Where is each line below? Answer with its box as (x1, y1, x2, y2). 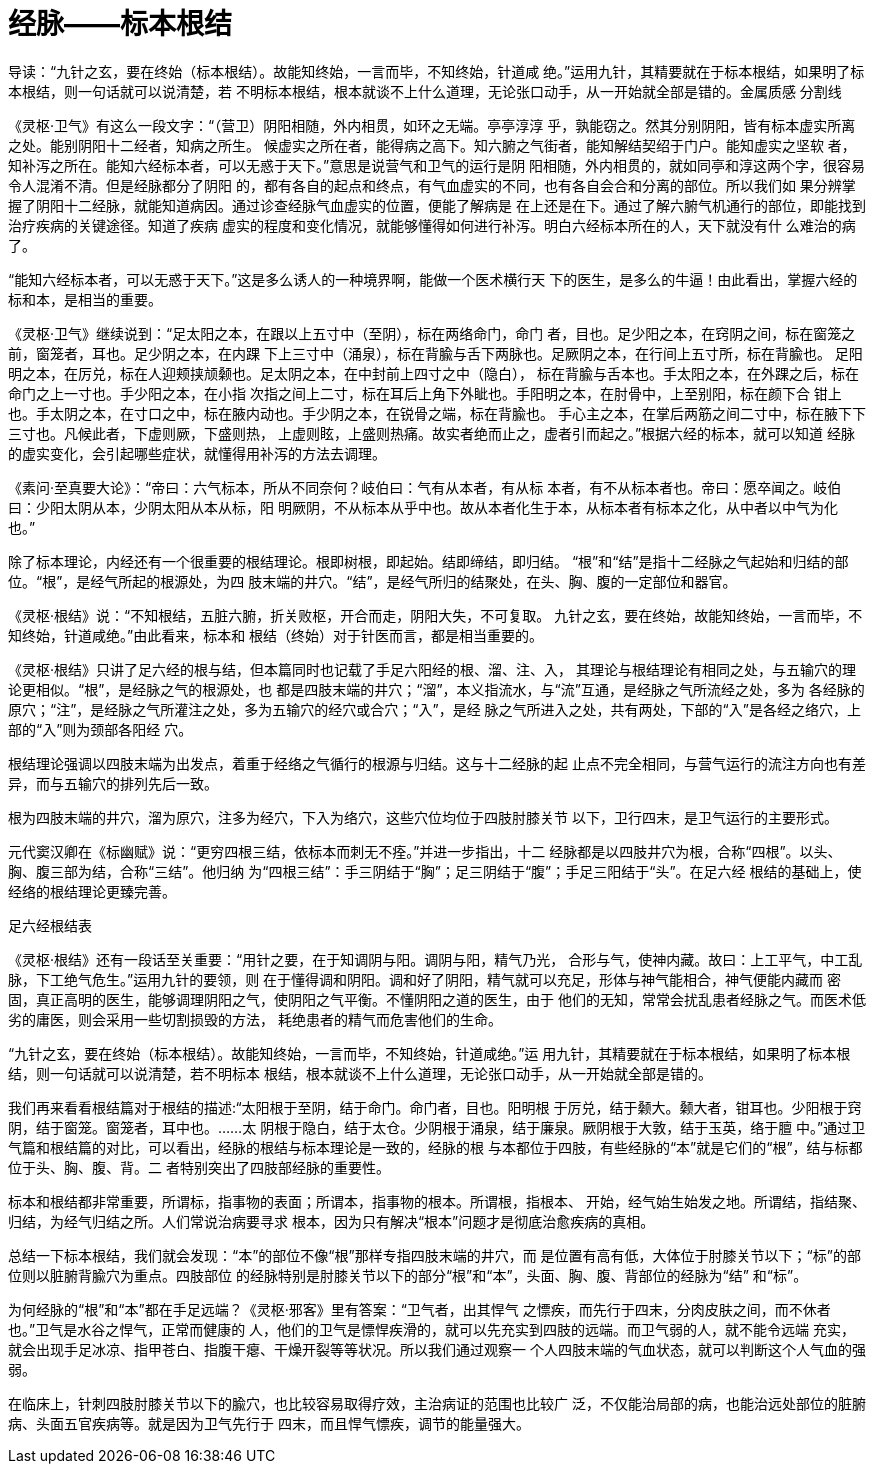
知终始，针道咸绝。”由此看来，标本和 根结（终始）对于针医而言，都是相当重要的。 (8, 626, 544, 644)
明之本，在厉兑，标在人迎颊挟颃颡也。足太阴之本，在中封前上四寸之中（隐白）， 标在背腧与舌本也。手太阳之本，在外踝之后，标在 (8, 364, 859, 382)
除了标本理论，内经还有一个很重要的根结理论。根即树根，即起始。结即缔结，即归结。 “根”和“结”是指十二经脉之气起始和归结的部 (8, 552, 849, 570)
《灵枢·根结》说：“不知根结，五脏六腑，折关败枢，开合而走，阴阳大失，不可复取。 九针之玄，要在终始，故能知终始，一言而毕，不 (8, 606, 863, 624)
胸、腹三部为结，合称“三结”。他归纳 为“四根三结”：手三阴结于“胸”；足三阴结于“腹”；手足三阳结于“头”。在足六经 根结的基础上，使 (8, 862, 862, 880)
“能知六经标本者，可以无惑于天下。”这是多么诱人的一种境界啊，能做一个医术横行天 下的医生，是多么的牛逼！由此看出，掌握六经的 (8, 270, 858, 288)
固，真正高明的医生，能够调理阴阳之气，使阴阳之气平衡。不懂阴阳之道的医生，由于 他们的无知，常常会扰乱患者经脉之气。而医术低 (8, 990, 866, 1008)
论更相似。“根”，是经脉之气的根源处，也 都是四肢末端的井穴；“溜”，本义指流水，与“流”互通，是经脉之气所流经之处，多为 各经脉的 (8, 680, 865, 698)
